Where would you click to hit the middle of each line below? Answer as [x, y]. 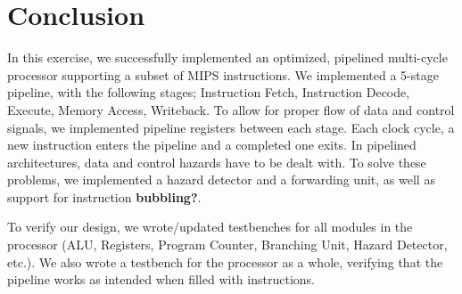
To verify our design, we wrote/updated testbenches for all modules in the [210, 227]
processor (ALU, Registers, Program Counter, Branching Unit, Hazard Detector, [227, 245]
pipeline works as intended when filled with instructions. [161, 279]
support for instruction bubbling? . [104, 196]
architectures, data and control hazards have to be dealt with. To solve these [217, 162]
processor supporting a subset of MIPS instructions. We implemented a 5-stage [223, 74]
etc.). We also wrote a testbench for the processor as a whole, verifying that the [225, 261]
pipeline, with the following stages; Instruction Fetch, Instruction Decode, [209, 92]
